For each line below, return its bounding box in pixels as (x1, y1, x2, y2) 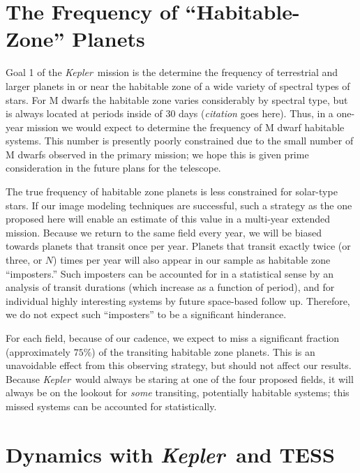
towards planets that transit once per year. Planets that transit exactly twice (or (6, 239, 351, 253)
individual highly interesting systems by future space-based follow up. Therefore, (6, 293, 350, 308)
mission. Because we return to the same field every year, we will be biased (6, 225, 322, 239)
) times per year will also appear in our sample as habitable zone (53, 253, 331, 267)
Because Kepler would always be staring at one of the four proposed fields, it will (6, 371, 354, 386)
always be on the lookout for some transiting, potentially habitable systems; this (6, 385, 350, 400)
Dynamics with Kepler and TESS (6, 440, 335, 469)
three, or (6, 253, 43, 267)
